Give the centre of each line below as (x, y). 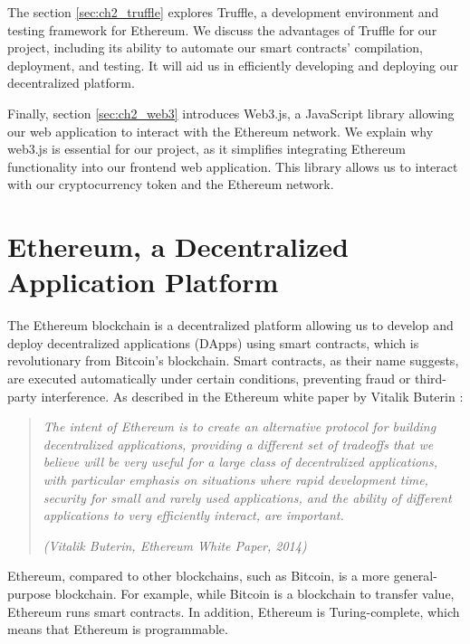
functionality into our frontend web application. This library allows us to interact (233, 166)
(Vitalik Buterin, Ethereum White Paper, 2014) (175, 545)
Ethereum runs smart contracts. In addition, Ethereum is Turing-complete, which (234, 611)
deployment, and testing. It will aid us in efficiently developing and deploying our (233, 65)
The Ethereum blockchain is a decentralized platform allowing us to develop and (230, 325)
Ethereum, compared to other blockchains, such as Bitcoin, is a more (198, 576)
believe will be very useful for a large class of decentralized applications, (240, 462)
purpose (29, 593)
